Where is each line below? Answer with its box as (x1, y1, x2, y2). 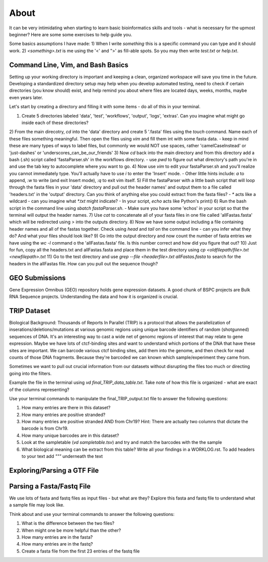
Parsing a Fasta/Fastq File (9, 482, 91, 491)
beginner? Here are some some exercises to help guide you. (9, 31, 133, 37)
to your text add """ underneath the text (21, 453, 103, 459)
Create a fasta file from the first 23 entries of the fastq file (21, 548, 140, 554)
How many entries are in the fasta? (21, 534, 93, 540)
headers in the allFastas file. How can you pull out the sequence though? (9, 260, 158, 266)
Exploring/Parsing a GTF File (9, 466, 99, 475)
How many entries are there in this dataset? (21, 405, 111, 411)
